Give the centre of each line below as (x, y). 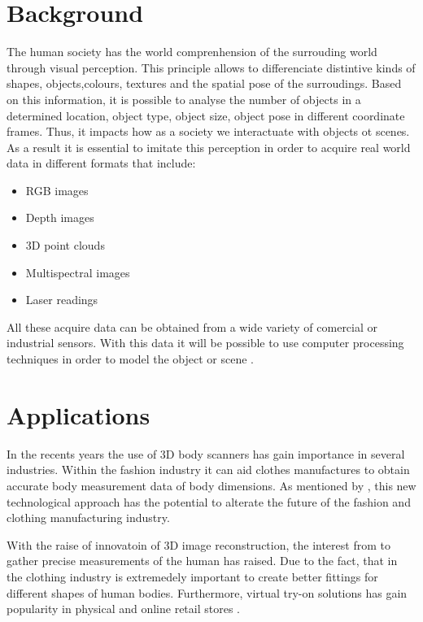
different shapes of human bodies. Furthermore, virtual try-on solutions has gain (207, 592)
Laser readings (62, 300)
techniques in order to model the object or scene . (130, 359)
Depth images (60, 217)
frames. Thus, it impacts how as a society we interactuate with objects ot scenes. (208, 131)
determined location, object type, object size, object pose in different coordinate (206, 115)
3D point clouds (65, 245)
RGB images (57, 190)
